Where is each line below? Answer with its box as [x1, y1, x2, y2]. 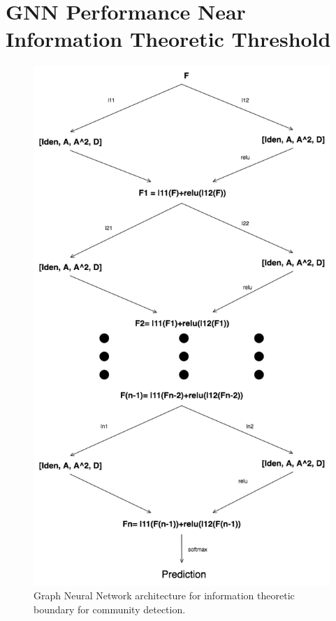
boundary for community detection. [34, 601, 186, 616]
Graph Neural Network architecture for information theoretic [34, 588, 295, 603]
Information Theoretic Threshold [6, 24, 331, 53]
